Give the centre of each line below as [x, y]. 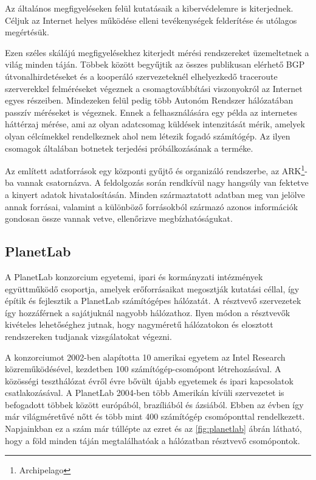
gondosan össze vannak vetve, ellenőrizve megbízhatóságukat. [119, 218]
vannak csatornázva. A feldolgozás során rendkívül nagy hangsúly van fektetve [163, 182]
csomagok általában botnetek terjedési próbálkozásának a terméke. [129, 148]
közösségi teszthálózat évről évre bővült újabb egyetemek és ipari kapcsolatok [149, 380]
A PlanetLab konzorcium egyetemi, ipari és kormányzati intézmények [134, 276]
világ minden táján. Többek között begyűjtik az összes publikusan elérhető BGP [155, 64]
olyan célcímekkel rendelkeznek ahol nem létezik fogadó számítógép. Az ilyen [148, 136]
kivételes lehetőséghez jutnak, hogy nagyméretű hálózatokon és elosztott [139, 324]
